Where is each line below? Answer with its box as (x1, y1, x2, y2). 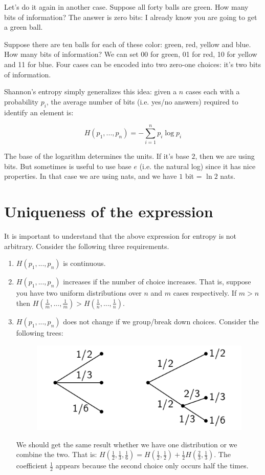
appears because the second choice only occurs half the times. (55, 460, 249, 471)
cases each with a (185, 86, 240, 97)
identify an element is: (4, 107, 74, 117)
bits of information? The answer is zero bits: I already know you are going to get (4, 11, 257, 22)
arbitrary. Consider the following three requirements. (4, 240, 169, 251)
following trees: (16, 327, 63, 338)
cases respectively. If (173, 287, 237, 298)
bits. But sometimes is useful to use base (4, 160, 131, 171)
